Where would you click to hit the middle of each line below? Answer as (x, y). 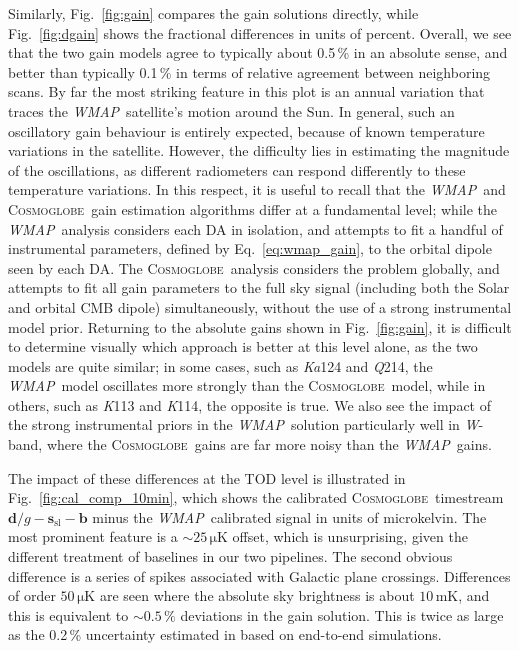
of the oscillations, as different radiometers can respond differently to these (237, 169)
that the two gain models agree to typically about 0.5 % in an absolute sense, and (258, 52)
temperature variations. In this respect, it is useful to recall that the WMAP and (257, 189)
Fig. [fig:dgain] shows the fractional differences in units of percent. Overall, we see (260, 32)
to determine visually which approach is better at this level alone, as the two (243, 346)
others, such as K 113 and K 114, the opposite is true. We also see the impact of (249, 404)
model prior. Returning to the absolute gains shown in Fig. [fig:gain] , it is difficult (260, 326)
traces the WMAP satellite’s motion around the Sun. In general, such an (231, 110)
